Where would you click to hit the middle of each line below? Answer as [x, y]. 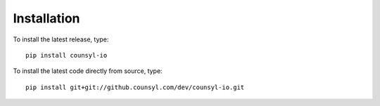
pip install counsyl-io [66, 55]
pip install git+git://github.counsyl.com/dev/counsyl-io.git [135, 87]
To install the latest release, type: [61, 39]
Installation [46, 18]
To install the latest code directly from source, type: [88, 71]
